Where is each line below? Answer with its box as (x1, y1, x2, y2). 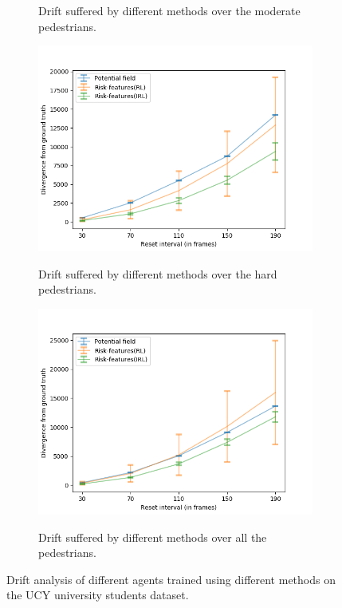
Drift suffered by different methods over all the (38, 528, 267, 545)
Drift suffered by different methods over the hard (38, 265, 277, 282)
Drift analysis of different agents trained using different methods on (6, 570, 336, 587)
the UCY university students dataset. (6, 586, 189, 603)
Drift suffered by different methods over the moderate (38, 2, 301, 18)
